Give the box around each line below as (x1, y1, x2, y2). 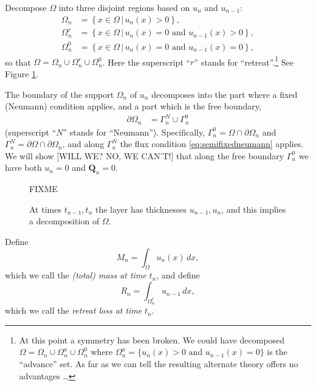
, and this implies (221, 202, 286, 215)
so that (5, 55, 31, 68)
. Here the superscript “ (102, 55, 191, 68)
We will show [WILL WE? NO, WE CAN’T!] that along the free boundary (5, 149, 284, 162)
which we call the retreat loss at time (5, 304, 142, 317)
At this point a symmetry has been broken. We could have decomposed (19, 333, 285, 346)
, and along (62, 137, 105, 150)
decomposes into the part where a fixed (151, 88, 298, 100)
